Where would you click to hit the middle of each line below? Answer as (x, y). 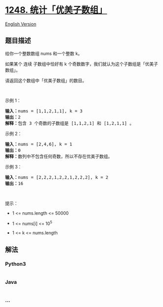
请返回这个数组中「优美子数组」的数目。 (46, 80)
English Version (21, 24)
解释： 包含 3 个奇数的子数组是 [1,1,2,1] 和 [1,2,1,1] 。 (70, 123)
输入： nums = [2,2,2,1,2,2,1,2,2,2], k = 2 (57, 177)
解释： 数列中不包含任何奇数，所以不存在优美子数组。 (59, 156)
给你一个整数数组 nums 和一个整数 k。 (44, 53)
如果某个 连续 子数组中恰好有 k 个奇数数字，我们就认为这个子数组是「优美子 (81, 64)
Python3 (15, 264)
